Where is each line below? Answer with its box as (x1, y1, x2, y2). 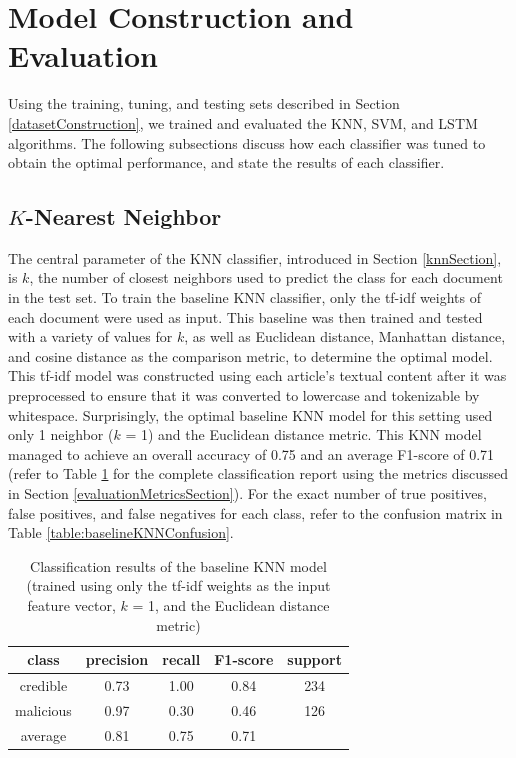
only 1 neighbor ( (8, 424, 114, 445)
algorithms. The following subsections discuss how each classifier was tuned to (8, 132, 486, 153)
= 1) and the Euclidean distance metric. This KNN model (125, 424, 482, 445)
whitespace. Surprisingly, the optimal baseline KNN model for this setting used (8, 404, 493, 425)
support (287, 649, 342, 670)
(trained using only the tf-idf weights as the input (26, 575, 331, 596)
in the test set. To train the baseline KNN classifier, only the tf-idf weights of (8, 287, 482, 308)
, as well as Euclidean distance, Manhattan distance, (184, 326, 506, 347)
